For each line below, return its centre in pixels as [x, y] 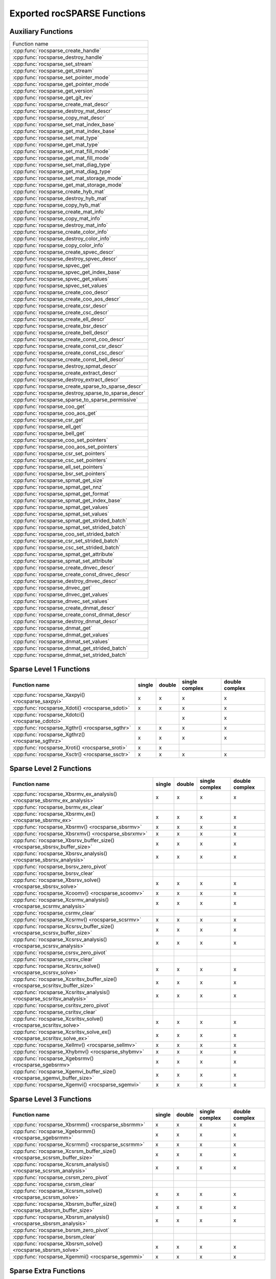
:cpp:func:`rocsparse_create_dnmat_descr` [64, 608]
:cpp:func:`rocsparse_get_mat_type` [56, 145]
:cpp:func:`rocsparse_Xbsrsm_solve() [58, 1243]
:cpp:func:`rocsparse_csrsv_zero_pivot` [60, 953]
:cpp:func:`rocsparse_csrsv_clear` [53, 959]
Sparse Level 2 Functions [50, 768]
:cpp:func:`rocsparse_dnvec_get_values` [61, 594]
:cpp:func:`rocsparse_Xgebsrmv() [53, 1059]
